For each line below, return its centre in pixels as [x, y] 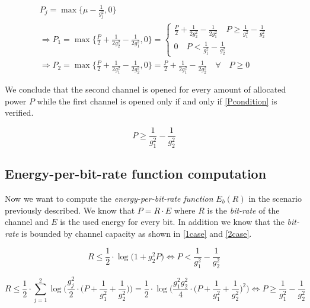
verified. [19, 112]
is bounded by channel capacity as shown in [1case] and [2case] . [137, 233]
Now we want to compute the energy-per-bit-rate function [109, 198]
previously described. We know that [70, 210]
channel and [27, 222]
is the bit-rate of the [243, 210]
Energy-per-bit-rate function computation [136, 174]
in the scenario [275, 198]
